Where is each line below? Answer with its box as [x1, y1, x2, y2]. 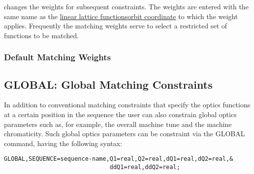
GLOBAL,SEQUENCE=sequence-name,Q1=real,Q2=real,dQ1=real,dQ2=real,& [4, 155, 233, 163]
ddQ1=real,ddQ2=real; [109, 164, 180, 171]
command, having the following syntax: [4, 138, 123, 148]
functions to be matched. [4, 30, 79, 40]
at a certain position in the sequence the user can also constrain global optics [4, 109, 237, 120]
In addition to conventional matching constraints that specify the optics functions [4, 99, 251, 110]
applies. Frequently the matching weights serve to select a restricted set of [4, 21, 227, 31]
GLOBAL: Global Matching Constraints [4, 76, 213, 92]
